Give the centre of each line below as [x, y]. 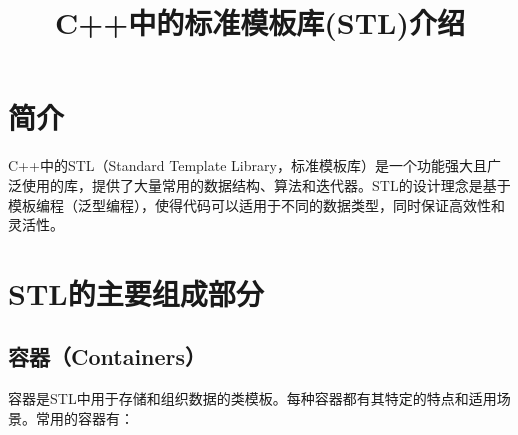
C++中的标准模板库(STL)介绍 [260, 22]
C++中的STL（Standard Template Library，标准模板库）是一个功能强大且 [247, 165]
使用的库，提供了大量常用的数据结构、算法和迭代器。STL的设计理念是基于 [266, 184]
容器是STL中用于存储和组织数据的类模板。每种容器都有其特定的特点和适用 [252, 398]
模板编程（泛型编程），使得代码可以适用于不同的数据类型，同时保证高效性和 [256, 204]
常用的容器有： [84, 417]
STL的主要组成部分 [136, 292]
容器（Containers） [107, 356]
